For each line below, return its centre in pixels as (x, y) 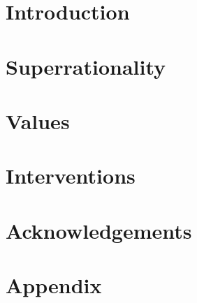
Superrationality (86, 66)
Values (38, 120)
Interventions (71, 176)
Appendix (54, 285)
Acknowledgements (99, 230)
